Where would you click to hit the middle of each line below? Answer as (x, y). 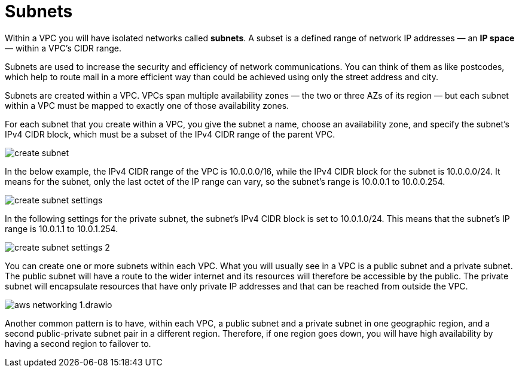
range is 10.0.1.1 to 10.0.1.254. (62, 228)
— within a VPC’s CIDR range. (63, 48)
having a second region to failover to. (78, 343)
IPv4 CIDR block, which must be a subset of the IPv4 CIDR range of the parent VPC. (170, 134)
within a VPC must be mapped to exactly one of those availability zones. (147, 105)
